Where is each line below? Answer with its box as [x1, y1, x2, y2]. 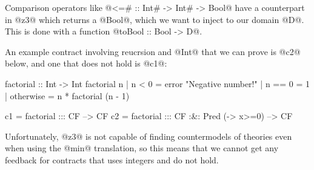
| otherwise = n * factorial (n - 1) [5, 89, 130, 102]
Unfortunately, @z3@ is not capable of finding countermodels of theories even [5, 129, 292, 142]
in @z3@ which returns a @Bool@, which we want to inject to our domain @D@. [5, 13, 304, 25]
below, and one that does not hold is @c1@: [5, 57, 167, 70]
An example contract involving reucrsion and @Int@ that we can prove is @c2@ [5, 45, 301, 57]
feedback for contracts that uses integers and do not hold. [5, 153, 219, 166]
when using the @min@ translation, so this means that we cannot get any [5, 142, 279, 154]
